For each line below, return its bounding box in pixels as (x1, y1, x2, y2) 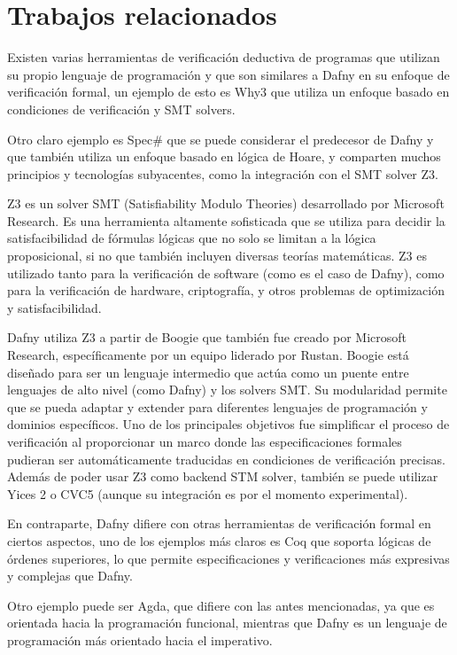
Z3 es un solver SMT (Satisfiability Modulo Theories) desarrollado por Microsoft (7, 194, 445, 213)
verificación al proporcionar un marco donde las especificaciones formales (7, 433, 402, 450)
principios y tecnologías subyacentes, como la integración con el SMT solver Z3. (7, 164, 438, 183)
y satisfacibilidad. (7, 298, 102, 316)
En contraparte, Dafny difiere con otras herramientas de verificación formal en (7, 514, 431, 533)
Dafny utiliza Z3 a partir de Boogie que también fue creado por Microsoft (7, 328, 407, 347)
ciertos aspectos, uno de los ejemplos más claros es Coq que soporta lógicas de (7, 531, 431, 550)
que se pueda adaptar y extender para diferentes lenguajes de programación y (7, 397, 428, 416)
